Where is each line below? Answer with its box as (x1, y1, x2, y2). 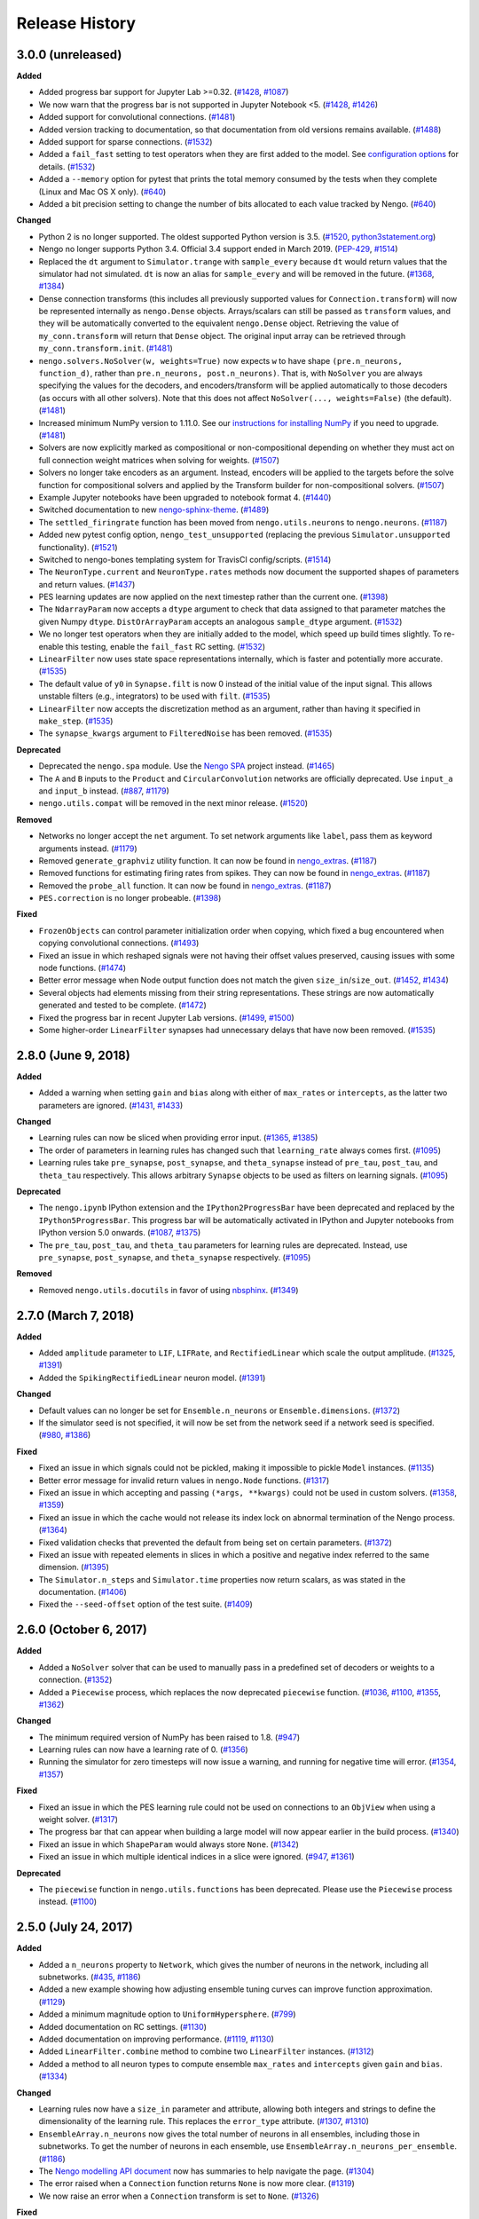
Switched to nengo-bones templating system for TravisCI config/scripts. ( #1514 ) (38, 554, 332, 565)
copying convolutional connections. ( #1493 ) (38, 937, 200, 949)
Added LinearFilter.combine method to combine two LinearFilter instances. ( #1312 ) (38, 2046, 374, 2057)
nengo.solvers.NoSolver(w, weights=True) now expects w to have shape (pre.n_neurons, (38, 355, 403, 366)
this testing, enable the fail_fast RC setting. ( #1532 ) (65, 641, 266, 651)
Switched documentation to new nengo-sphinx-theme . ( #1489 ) (38, 504, 270, 515)
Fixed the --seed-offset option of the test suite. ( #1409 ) (38, 1599, 253, 1610)
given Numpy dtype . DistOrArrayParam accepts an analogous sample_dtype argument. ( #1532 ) (38, 616, 403, 627)
